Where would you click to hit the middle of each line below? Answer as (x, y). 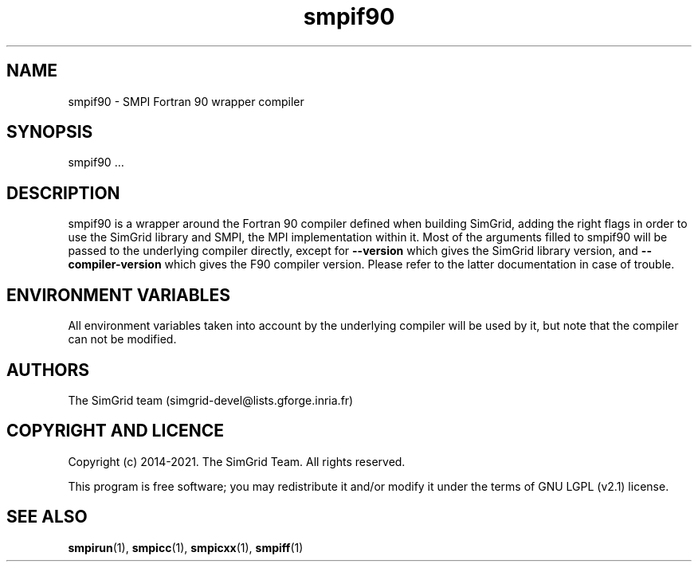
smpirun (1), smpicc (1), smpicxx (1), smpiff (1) (186, 547)
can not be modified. (122, 339)
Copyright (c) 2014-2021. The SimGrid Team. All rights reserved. (237, 461)
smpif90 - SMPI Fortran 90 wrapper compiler (186, 101)
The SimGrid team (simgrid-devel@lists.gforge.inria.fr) (211, 400)
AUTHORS (48, 370)
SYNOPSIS (50, 132)
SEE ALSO (47, 517)
